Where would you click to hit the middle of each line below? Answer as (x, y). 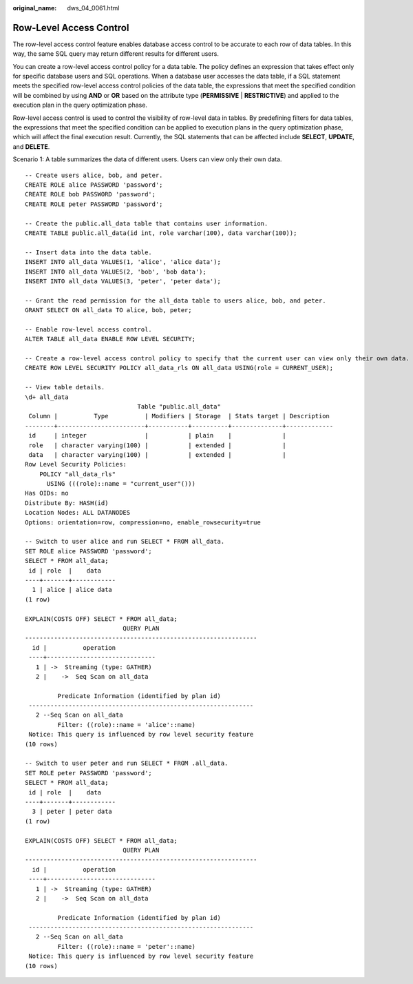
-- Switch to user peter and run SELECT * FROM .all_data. (127, 763)
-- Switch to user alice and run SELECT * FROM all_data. (125, 542)
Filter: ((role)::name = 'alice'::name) (127, 725)
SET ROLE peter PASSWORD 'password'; (89, 773)
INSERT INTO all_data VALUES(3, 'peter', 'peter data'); (123, 281)
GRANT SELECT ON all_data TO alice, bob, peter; (108, 310)
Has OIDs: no (47, 493)
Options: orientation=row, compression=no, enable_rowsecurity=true (143, 522)
